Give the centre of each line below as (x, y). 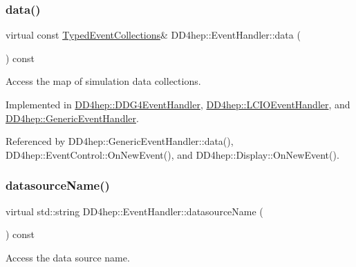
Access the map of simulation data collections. (103, 81)
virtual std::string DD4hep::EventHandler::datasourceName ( (134, 211)
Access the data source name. (68, 257)
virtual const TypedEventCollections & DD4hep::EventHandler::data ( (153, 35)
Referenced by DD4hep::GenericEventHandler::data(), (120, 141)
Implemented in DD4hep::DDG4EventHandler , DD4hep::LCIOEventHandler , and (178, 104)
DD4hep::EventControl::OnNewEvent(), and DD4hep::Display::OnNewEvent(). (172, 154)
